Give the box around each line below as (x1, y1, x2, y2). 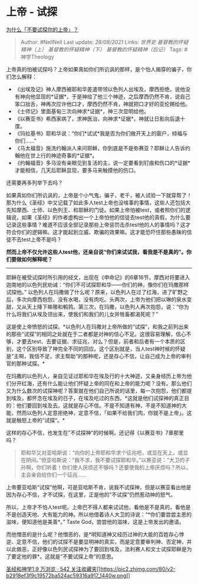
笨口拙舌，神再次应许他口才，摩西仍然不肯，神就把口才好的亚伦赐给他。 (14, 100, 190, 107)
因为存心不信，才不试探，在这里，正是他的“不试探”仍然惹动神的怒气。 (6, 491, 176, 498)
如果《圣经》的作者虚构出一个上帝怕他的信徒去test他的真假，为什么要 (21, 213, 191, 221)
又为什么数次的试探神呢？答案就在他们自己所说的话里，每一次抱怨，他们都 (6, 387, 187, 394)
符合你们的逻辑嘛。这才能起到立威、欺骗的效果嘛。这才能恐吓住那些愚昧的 (6, 228, 187, 236)
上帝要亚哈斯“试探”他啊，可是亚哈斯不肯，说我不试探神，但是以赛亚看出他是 (6, 484, 192, 491)
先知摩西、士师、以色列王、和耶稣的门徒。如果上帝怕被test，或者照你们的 (6, 206, 186, 213)
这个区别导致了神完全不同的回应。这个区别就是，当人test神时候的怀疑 (16, 345, 186, 352)
